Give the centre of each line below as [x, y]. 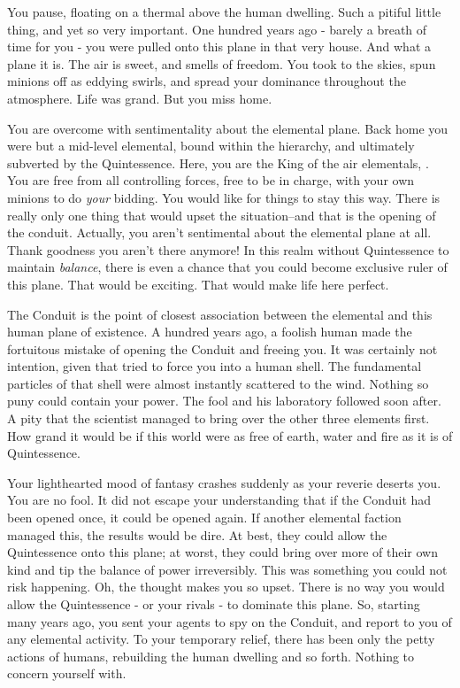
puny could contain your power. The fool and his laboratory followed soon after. [224, 401]
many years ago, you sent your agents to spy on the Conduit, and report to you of [230, 621]
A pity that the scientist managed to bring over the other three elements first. [218, 418]
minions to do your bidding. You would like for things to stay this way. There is [224, 197]
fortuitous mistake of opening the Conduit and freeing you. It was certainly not [222, 348]
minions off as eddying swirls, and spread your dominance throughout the [207, 81]
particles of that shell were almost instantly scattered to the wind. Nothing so [218, 383]
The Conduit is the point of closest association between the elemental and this [220, 314]
